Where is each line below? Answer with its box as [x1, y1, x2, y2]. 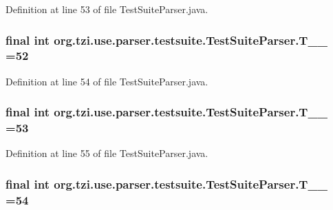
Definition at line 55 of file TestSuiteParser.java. [6, 146, 208, 160]
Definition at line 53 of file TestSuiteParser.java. [6, 2, 208, 16]
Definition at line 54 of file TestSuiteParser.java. [6, 74, 208, 88]
